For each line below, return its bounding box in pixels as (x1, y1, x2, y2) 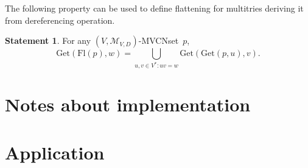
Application (5, 139, 105, 164)
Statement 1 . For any (5, 34, 91, 47)
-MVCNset (138, 34, 179, 47)
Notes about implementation (5, 92, 251, 117)
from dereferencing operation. (5, 13, 115, 26)
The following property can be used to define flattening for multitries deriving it (5, 2, 304, 14)
